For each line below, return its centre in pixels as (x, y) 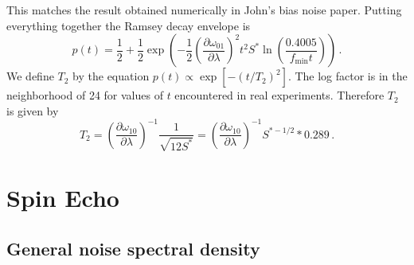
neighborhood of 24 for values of (85, 95)
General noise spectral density (133, 248)
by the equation (111, 76)
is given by (33, 110)
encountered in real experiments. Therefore (279, 95)
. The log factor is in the (348, 76)
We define (30, 76)
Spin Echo (63, 198)
